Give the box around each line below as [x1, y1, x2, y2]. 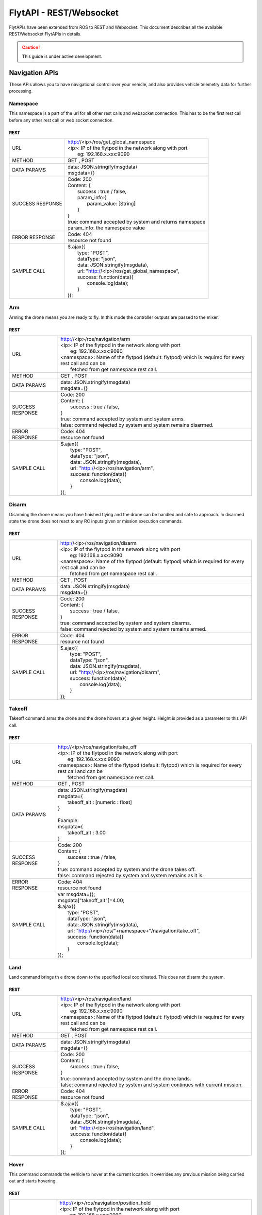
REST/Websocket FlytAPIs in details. [9, 31, 82, 36]
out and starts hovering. [9, 1178, 57, 1184]
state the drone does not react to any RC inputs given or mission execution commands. [9, 518, 183, 524]
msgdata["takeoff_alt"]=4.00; [57, 897, 125, 904]
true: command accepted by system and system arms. [60, 416, 185, 422]
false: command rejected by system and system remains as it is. [57, 872, 204, 879]
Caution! [22, 44, 40, 51]
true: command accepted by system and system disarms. [60, 620, 192, 626]
